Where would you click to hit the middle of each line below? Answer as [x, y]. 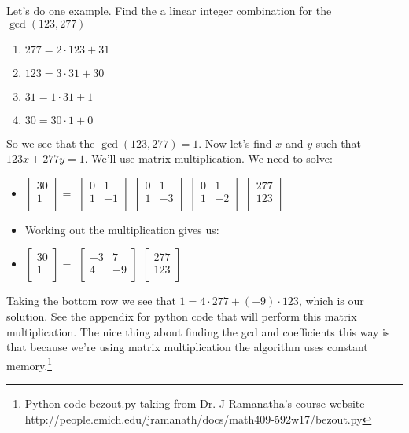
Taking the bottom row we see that [91, 301]
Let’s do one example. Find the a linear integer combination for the [169, 10]
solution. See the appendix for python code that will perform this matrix [182, 316]
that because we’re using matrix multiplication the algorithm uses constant [187, 347]
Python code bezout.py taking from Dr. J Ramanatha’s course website [195, 403]
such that [339, 143]
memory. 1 [29, 364]
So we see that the [51, 143]
